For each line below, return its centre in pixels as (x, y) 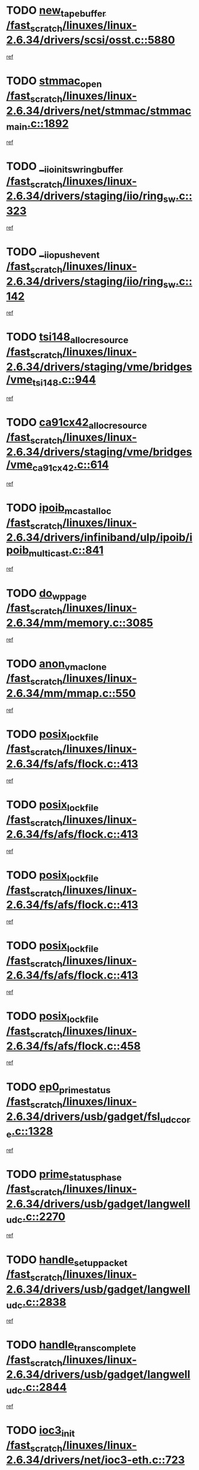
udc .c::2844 (37, 1388)
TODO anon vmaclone (56, 665)
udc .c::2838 (36, 1303)
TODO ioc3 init (40, 1431)
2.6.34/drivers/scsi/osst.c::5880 (91, 40)
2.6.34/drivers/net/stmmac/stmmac (99, 111)
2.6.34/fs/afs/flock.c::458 (73, 1046)
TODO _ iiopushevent (53, 253)
